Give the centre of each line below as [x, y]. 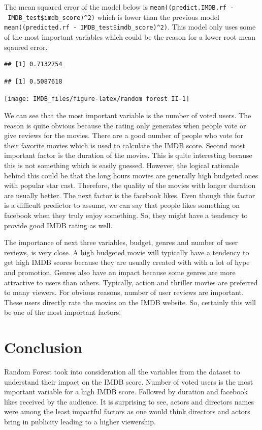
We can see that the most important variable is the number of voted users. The [128, 115]
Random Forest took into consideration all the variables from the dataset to [122, 371]
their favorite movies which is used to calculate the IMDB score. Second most [125, 145]
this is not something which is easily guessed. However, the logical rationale [122, 165]
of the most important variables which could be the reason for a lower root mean [130, 36]
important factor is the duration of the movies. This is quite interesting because [128, 155]
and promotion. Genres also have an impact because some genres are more [120, 272]
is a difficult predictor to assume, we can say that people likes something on [122, 205]
